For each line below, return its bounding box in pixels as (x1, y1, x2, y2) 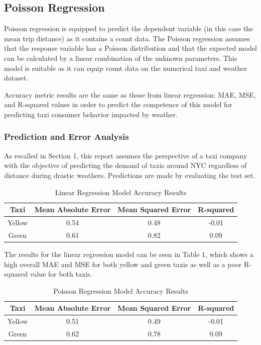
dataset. (4, 72, 29, 83)
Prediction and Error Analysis (4, 130, 129, 143)
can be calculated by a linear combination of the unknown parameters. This (4, 52, 237, 63)
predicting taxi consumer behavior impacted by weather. (4, 109, 178, 119)
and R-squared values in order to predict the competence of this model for (4, 99, 232, 110)
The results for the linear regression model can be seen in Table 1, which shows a (4, 248, 253, 259)
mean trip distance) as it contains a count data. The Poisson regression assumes (4, 33, 250, 43)
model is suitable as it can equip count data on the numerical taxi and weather (4, 62, 247, 73)
